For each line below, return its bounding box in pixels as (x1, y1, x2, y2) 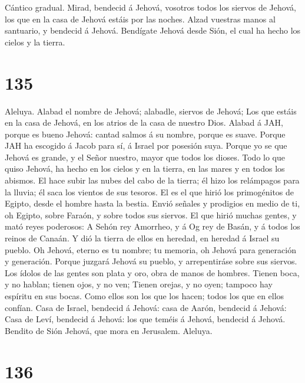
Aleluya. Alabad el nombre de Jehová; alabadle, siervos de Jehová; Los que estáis (5, 104, 297, 117)
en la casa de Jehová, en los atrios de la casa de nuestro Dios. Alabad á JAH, (5, 116, 283, 129)
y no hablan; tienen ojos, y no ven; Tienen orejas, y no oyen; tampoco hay (5, 278, 273, 290)
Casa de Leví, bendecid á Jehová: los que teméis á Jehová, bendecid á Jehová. (5, 313, 286, 325)
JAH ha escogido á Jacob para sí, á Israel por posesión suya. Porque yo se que (5, 139, 287, 152)
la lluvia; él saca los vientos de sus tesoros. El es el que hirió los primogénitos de (5, 185, 294, 198)
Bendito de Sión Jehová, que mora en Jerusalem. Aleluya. (5, 324, 213, 336)
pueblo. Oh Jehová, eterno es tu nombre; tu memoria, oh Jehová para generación (5, 243, 296, 256)
